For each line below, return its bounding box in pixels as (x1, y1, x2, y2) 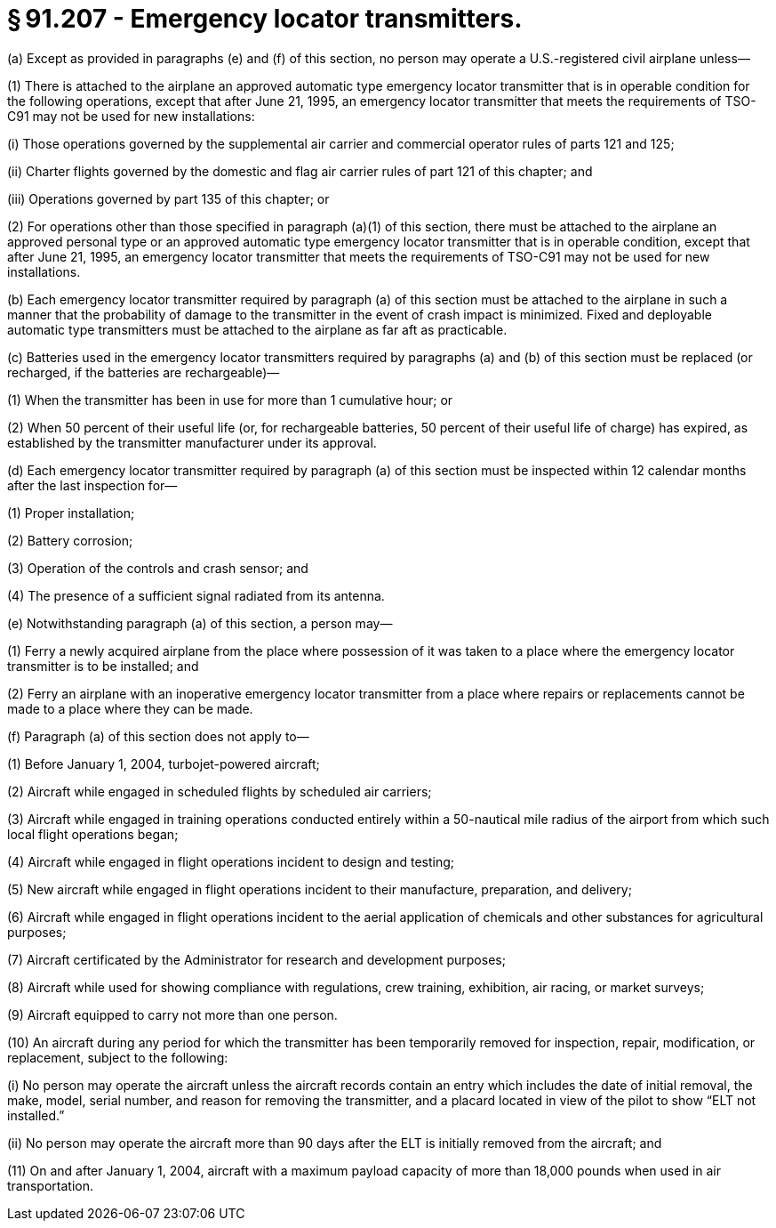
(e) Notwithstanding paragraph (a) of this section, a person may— (7, 615, 393, 631)
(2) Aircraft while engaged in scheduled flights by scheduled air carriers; (7, 783, 432, 799)
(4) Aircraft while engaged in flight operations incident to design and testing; (7, 853, 454, 869)
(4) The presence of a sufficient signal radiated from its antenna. (7, 587, 385, 603)
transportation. (7, 1177, 94, 1193)
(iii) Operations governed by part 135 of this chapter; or (7, 190, 330, 206)
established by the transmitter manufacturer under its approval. (7, 434, 377, 450)
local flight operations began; (7, 826, 179, 842)
